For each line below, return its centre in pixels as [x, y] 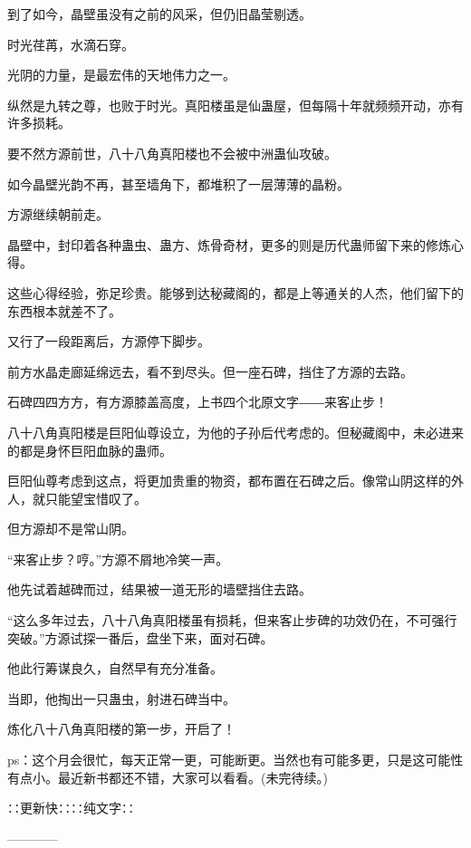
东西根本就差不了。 [64, 310]
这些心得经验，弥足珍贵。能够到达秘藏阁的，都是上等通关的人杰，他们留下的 [235, 292]
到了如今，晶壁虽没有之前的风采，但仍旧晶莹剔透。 [159, 14]
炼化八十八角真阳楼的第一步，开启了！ [121, 729]
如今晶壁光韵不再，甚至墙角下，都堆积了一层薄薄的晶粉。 [178, 183]
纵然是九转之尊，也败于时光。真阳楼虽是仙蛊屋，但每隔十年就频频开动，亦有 [235, 105]
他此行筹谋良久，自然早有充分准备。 [115, 668]
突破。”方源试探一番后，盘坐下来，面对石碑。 [140, 637]
